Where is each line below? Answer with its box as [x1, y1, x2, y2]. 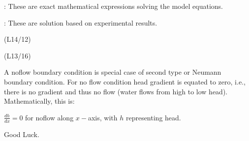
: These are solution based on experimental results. [4, 17, 157, 28]
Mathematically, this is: [4, 96, 75, 106]
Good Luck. [4, 129, 39, 139]
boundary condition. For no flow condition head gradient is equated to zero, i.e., [4, 76, 246, 86]
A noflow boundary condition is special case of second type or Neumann [4, 67, 221, 77]
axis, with [88, 112, 118, 122]
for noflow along [25, 112, 74, 122]
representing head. [125, 112, 181, 122]
